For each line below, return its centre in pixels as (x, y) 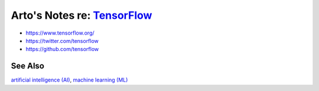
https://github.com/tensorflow (62, 49)
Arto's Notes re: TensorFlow (82, 15)
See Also (27, 66)
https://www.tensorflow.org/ (60, 33)
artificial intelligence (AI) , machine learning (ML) (69, 80)
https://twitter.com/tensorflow (62, 41)
